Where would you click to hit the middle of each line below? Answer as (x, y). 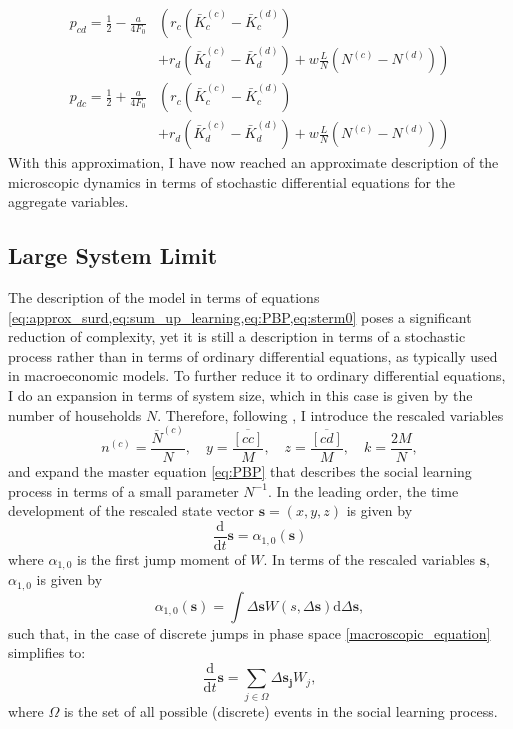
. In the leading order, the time (363, 490)
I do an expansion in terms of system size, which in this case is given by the (240, 395)
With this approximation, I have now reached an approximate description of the (253, 162)
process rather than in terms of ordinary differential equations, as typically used (253, 355)
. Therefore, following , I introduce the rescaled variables (330, 414)
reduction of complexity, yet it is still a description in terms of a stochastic (237, 336)
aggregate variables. (68, 201)
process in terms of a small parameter (123, 490)
